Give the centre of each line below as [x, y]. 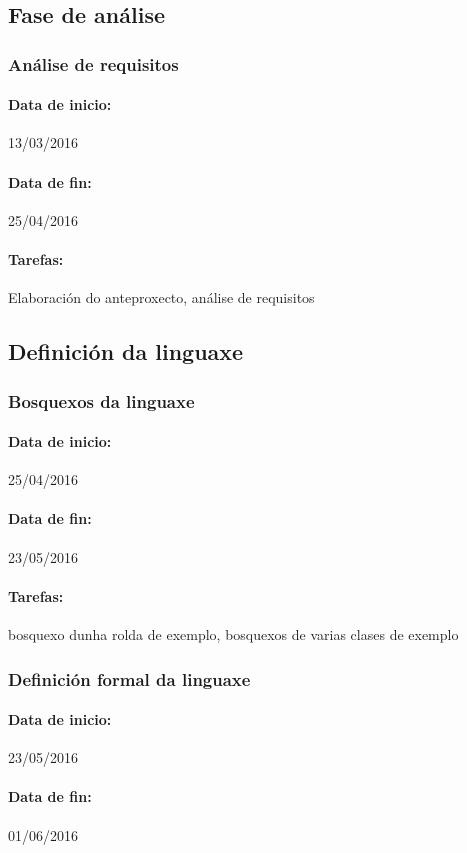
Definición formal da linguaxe [129, 678]
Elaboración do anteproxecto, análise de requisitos [161, 297]
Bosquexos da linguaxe [101, 400]
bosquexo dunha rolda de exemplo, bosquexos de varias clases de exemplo [233, 634]
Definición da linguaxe [126, 351]
